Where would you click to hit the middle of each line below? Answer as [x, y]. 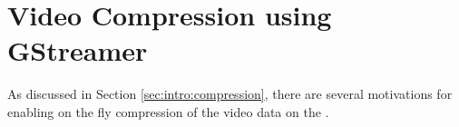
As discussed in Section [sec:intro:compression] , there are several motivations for [230, 94]
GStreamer [78, 50]
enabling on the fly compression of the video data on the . [168, 111]
